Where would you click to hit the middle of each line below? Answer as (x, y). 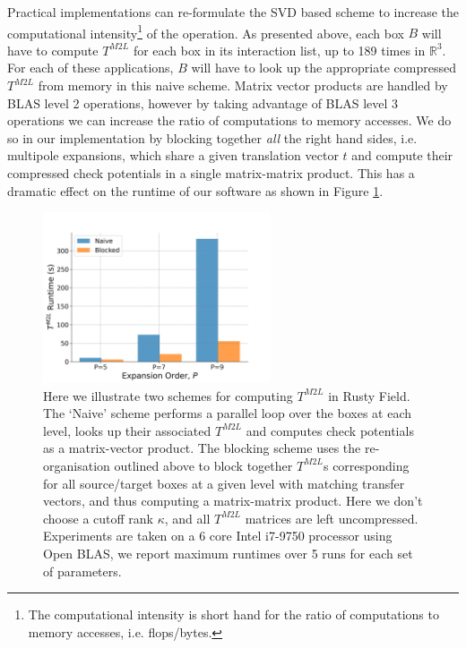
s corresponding (366, 465)
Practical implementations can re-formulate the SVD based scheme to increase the (233, 12)
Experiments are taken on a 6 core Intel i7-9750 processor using (218, 536)
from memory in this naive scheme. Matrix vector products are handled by (243, 85)
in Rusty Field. (369, 395)
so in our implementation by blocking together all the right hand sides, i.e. (212, 137)
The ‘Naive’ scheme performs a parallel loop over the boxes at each (227, 413)
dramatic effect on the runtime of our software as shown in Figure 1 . (195, 190)
